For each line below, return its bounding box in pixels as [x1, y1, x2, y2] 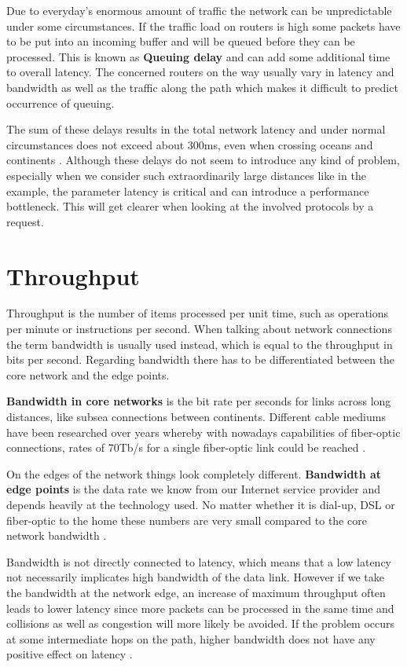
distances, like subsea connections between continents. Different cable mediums [6, 409, 386, 424]
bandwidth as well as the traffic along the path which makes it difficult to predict [6, 79, 398, 95]
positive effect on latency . [6, 646, 133, 662]
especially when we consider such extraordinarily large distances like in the [6, 167, 366, 183]
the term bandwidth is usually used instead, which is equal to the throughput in [6, 335, 393, 352]
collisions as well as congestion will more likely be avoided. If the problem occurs [6, 615, 395, 632]
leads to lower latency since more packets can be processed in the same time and [6, 599, 394, 616]
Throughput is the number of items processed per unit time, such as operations [6, 305, 389, 321]
